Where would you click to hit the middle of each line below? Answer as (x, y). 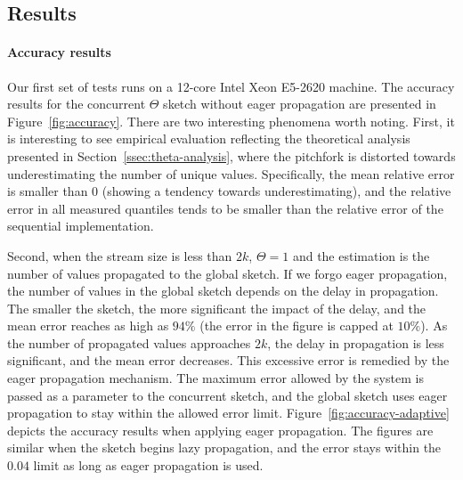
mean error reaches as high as (88, 325)
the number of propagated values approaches (129, 342)
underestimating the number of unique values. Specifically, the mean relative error (231, 173)
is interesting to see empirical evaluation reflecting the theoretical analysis (209, 138)
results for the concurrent (77, 104)
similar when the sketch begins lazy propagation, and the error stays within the (224, 447)
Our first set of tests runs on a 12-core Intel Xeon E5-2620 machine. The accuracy (231, 86)
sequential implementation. (81, 226)
